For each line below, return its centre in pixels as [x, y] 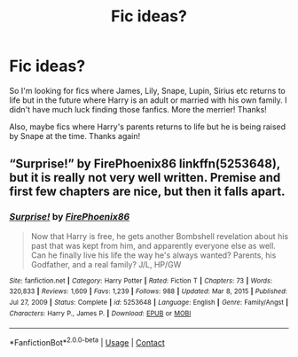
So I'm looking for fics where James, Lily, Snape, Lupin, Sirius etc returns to [147, 90]
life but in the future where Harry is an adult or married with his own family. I [148, 100]
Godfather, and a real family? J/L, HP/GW [106, 264]
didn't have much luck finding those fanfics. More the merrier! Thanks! [138, 109]
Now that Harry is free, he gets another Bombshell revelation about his [160, 236]
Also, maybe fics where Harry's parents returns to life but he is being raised [148, 127]
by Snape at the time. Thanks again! [75, 136]
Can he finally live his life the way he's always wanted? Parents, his [153, 255]
